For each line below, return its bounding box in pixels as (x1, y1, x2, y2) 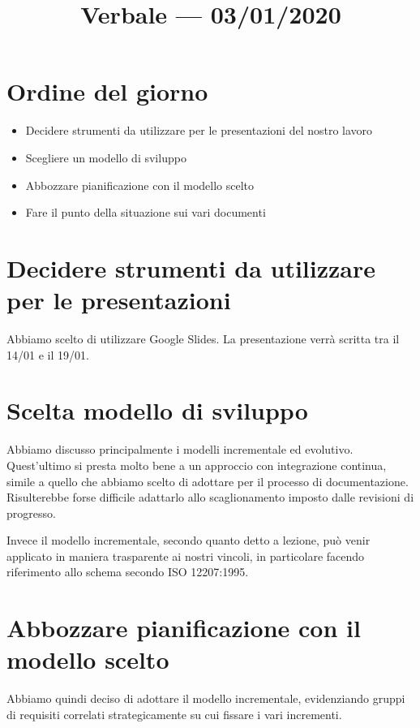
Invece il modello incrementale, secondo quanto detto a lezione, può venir (6, 532, 371, 549)
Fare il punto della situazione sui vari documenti (25, 204, 266, 221)
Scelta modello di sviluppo (6, 394, 308, 427)
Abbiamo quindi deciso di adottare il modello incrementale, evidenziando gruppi (6, 690, 405, 707)
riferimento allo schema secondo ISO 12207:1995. (6, 563, 249, 580)
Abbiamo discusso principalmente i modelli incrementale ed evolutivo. (6, 441, 354, 458)
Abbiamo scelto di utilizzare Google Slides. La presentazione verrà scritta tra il (6, 330, 400, 347)
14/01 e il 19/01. (6, 346, 89, 363)
